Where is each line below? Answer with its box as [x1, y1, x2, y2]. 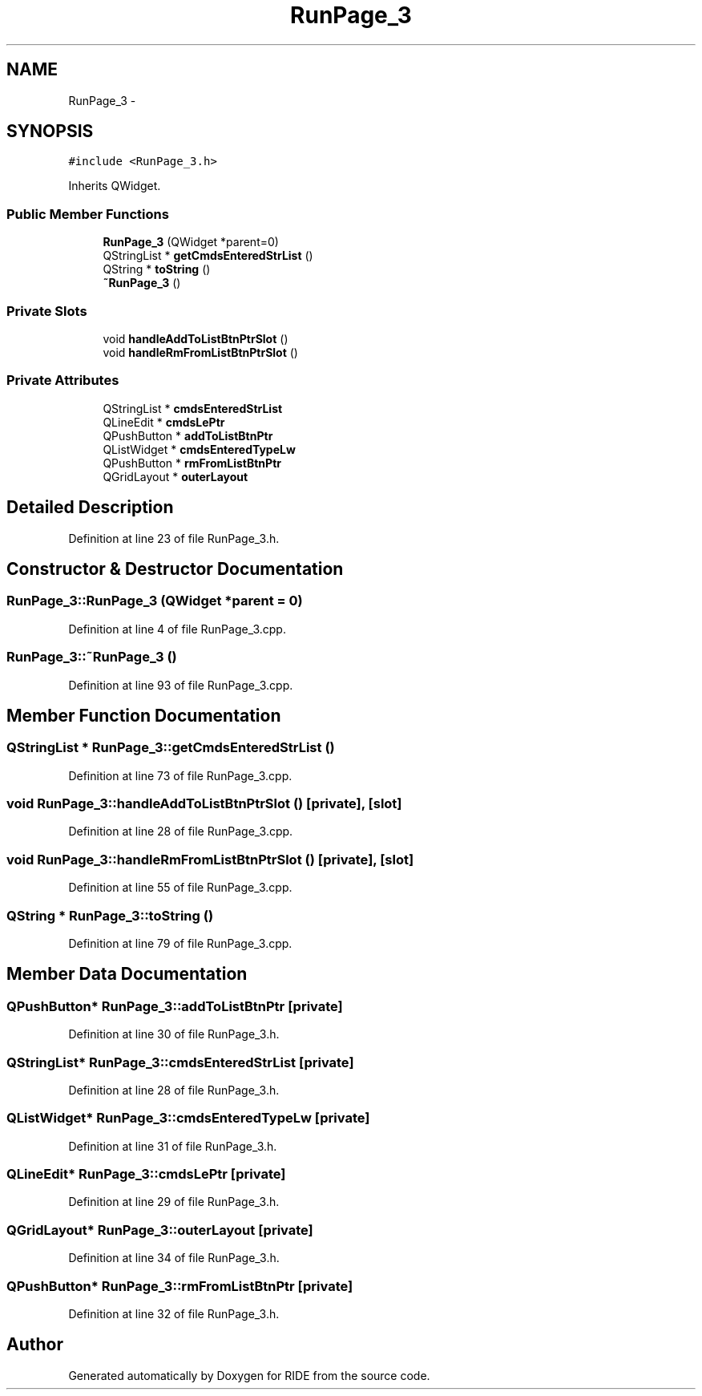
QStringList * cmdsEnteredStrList [103, 401, 283, 415]
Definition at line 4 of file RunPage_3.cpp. [68, 621, 286, 636]
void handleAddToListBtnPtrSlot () [103, 331, 288, 346]
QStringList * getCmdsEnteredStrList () [103, 249, 313, 263]
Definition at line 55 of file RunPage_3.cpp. [68, 880, 292, 895]
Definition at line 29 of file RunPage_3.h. [68, 1195, 280, 1209]
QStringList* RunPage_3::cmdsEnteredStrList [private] [6, 1054, 354, 1070]
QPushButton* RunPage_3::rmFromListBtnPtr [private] [6, 1277, 353, 1294]
